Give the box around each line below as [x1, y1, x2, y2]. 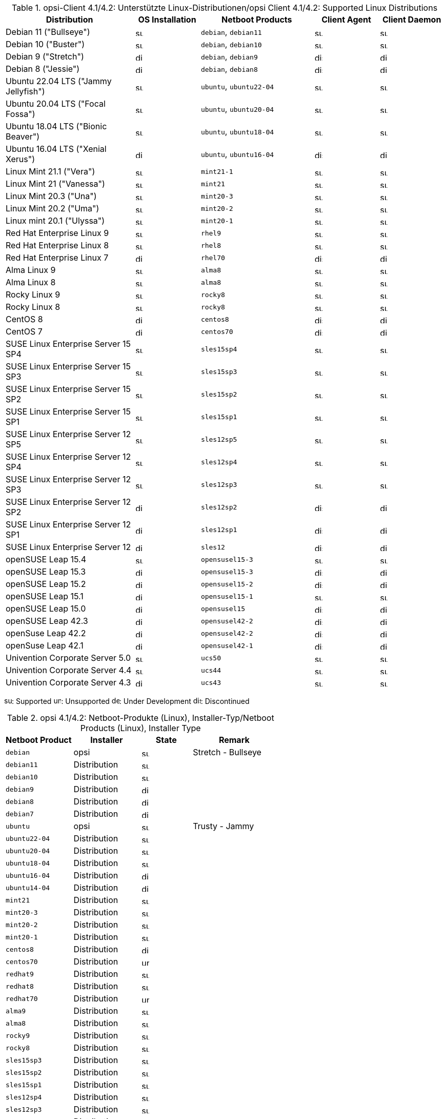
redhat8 [6, 982, 34, 990]
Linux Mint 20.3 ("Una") [6, 191, 97, 201]
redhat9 [6, 970, 34, 978]
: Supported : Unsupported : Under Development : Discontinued [12, 697, 250, 705]
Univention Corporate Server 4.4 [6, 665, 132, 675]
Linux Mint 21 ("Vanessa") [6, 179, 105, 189]
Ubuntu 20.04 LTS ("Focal [6, 99, 106, 109]
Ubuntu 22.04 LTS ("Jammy [6, 76, 112, 86]
